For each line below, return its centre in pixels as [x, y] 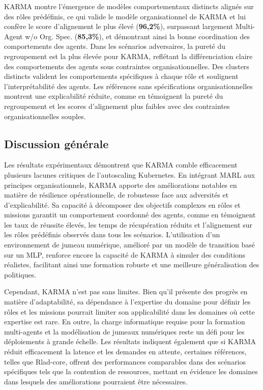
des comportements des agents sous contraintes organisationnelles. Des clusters [127, 66]
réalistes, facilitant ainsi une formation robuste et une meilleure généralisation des [132, 264]
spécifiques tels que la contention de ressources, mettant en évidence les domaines [131, 371]
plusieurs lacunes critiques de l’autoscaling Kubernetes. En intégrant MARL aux [130, 174]
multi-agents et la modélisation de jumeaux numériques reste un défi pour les [124, 331]
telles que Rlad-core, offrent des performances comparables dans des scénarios [125, 361]
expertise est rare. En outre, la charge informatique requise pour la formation [125, 322]
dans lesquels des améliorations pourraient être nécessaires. [96, 381]
